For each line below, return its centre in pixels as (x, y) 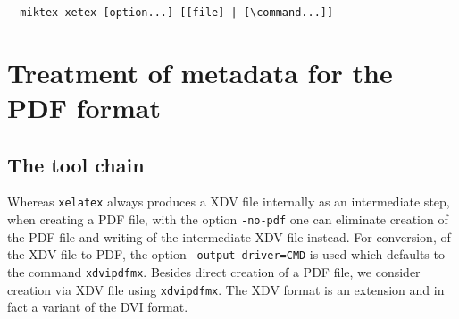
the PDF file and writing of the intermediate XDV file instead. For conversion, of (229, 236)
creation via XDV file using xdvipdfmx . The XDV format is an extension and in (226, 289)
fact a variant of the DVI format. (98, 307)
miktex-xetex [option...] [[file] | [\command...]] (177, 13)
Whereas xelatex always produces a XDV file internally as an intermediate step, (229, 201)
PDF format (84, 108)
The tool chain (76, 164)
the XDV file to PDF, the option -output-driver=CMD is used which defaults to (226, 254)
